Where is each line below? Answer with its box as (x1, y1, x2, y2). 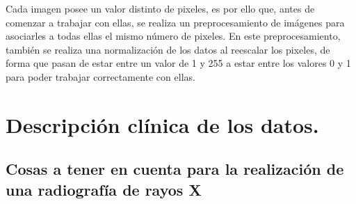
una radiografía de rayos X (6, 178, 202, 200)
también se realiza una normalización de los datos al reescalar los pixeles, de (6, 42, 330, 56)
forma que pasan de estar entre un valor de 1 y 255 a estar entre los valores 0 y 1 (6, 56, 351, 70)
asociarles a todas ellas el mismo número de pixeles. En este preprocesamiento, (6, 29, 341, 43)
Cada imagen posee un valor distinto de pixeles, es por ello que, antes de (6, 1, 315, 15)
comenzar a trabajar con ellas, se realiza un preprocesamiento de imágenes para (6, 15, 345, 29)
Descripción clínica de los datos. (6, 110, 319, 139)
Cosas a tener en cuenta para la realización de (6, 158, 344, 180)
